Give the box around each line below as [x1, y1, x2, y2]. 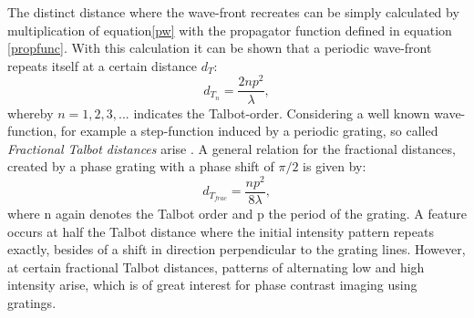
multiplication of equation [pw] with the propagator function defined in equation [7, 20, 452, 39]
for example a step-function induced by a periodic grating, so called [60, 121, 438, 140]
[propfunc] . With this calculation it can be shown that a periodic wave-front [7, 38, 432, 57]
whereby [7, 103, 54, 122]
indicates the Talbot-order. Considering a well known [133, 103, 430, 122]
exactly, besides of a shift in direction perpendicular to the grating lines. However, [7, 240, 466, 259]
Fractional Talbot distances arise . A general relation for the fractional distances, [7, 138, 456, 158]
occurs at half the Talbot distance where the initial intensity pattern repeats [7, 221, 434, 241]
